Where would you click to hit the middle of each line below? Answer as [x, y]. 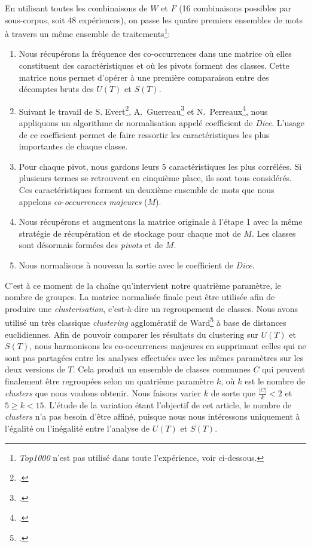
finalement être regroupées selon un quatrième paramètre [109, 381]
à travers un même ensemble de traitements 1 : [88, 33]
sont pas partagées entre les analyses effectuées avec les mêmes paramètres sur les [154, 357]
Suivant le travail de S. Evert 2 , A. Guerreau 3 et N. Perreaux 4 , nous [143, 110]
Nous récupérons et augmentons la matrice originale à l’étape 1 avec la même [161, 221]
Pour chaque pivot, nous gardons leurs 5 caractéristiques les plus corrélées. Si [160, 166]
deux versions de [35, 369]
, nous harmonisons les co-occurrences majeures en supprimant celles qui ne [168, 346]
